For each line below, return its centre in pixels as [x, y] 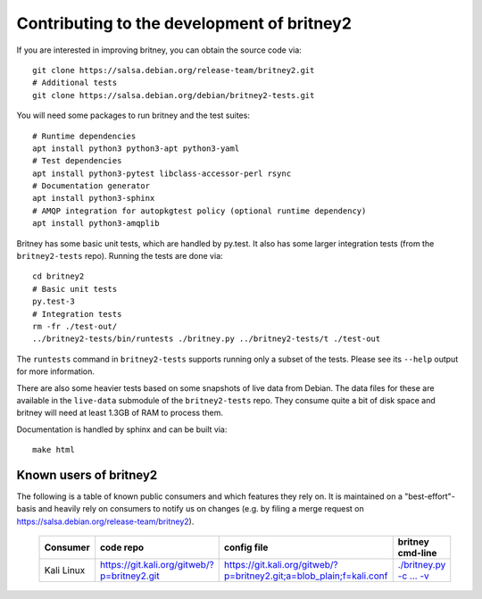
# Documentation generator [91, 186]
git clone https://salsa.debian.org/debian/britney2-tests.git [174, 95]
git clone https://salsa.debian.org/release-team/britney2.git [174, 70]
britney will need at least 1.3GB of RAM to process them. [120, 413]
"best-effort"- [430, 496]
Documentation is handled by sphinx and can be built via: [122, 429]
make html [54, 450]
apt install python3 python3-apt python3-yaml [136, 148]
